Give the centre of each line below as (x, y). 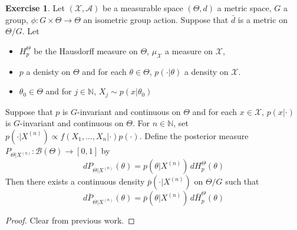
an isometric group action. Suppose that (156, 19)
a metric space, (244, 8)
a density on (206, 71)
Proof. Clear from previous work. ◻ (70, 220)
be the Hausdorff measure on (86, 50)
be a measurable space (143, 8)
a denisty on (48, 71)
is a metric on (263, 19)
